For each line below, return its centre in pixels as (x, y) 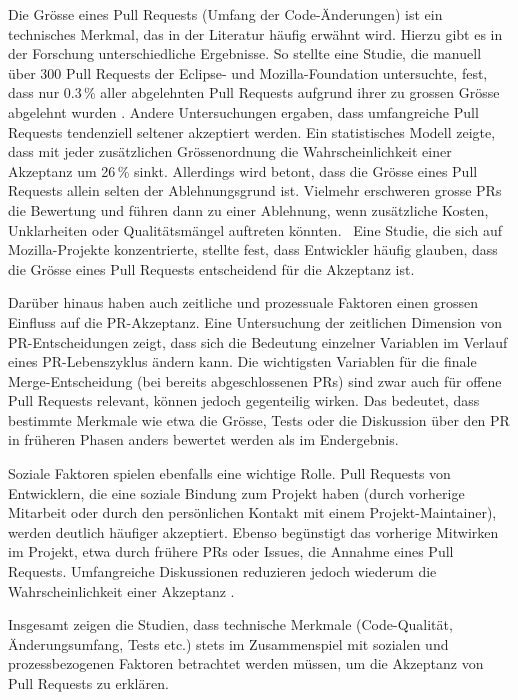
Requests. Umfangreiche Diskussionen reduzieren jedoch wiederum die (222, 571)
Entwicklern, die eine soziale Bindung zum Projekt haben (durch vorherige (236, 492)
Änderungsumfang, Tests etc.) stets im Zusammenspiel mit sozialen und (228, 643)
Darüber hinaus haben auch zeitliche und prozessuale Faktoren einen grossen (243, 302)
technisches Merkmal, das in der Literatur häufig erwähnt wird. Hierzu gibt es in (255, 33)
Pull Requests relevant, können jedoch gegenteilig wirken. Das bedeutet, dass (244, 400)
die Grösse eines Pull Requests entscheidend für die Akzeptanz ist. (211, 268)
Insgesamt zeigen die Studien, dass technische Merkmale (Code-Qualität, (230, 624)
